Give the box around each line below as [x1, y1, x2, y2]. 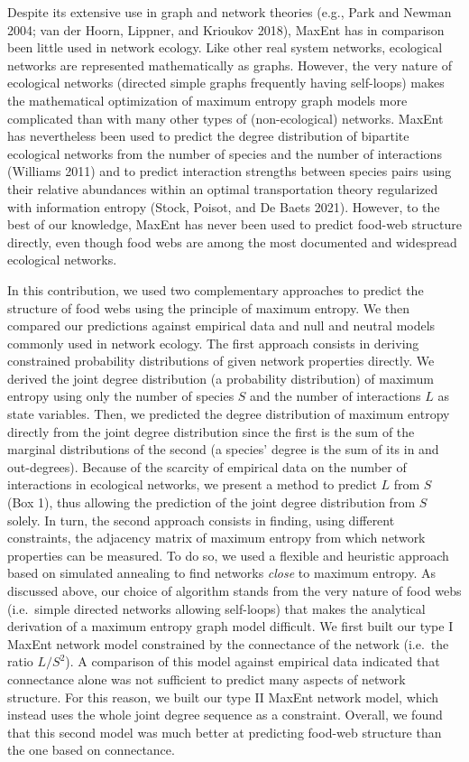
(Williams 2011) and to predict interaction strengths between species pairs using [7, 162, 452, 181]
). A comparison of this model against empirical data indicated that [65, 652, 440, 671]
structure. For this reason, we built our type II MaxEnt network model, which [7, 687, 439, 706]
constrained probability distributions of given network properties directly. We [7, 351, 435, 370]
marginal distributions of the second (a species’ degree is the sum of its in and [7, 440, 439, 459]
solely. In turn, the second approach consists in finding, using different [7, 510, 395, 529]
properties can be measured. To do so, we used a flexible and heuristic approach [7, 545, 449, 564]
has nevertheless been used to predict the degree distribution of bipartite [7, 126, 409, 145]
